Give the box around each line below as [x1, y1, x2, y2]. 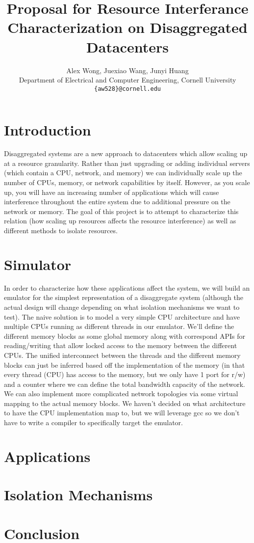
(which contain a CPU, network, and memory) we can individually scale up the [4, 167, 242, 178]
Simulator [4, 254, 72, 274]
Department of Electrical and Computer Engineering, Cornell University [19, 75, 236, 85]
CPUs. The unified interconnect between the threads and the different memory [4, 350, 241, 360]
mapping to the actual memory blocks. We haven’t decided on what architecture [4, 398, 246, 408]
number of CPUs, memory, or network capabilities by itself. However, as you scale [4, 177, 250, 188]
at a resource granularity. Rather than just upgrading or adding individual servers [4, 158, 250, 168]
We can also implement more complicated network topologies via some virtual [4, 388, 238, 399]
